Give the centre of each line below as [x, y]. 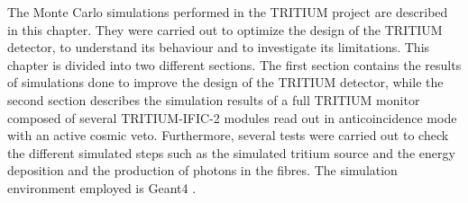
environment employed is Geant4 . [102, 187]
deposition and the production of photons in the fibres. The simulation [202, 170]
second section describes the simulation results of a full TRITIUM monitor [214, 99]
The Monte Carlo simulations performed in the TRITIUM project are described [228, 12]
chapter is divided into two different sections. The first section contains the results [234, 64]
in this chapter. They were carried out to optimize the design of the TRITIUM [225, 29]
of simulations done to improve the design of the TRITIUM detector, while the [225, 82]
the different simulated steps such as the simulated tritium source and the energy [231, 152]
